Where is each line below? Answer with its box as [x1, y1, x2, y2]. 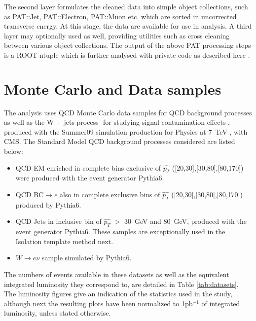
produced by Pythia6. [15, 199, 81, 210]
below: [4, 146, 23, 156]
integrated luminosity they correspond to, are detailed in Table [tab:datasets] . [4, 279, 239, 289]
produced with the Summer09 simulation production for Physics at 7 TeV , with [4, 126, 248, 137]
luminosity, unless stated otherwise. [4, 308, 111, 318]
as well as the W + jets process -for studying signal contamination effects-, [4, 117, 230, 127]
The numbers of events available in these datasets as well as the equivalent [4, 269, 229, 280]
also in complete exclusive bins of [60, 189, 160, 200]
